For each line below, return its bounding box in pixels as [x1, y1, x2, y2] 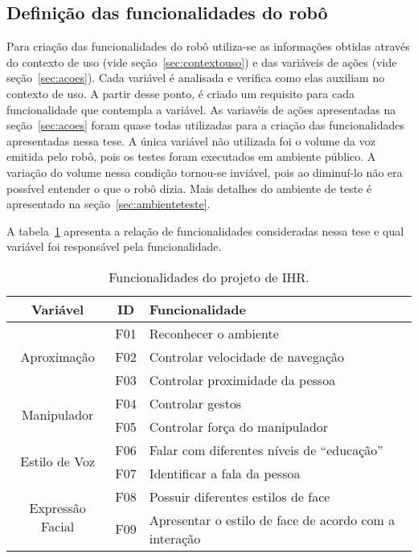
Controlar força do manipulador [149, 416, 329, 436]
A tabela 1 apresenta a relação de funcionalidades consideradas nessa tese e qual [6, 222, 404, 239]
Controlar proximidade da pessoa [149, 370, 336, 389]
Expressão [29, 499, 86, 518]
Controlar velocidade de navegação [149, 347, 344, 366]
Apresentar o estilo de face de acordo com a [149, 510, 395, 529]
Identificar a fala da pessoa [149, 463, 301, 482]
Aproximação [20, 347, 95, 366]
